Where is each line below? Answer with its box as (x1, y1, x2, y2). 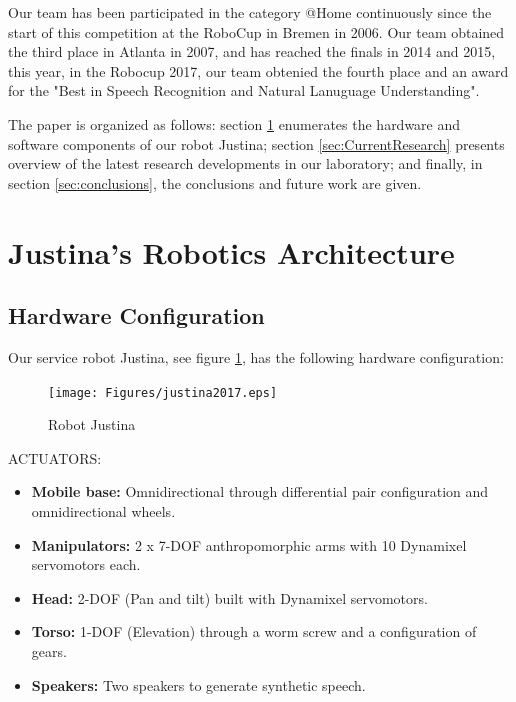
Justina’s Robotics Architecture (8, 231, 455, 272)
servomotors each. (31, 554, 141, 575)
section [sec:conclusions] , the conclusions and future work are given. (8, 172, 422, 193)
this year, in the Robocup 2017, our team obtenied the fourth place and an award (8, 60, 509, 81)
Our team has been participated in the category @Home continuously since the (8, 2, 492, 22)
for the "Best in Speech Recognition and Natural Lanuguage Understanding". (8, 80, 480, 101)
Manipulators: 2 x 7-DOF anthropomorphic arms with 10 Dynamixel (31, 534, 467, 555)
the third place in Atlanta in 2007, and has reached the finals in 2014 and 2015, (8, 41, 496, 62)
